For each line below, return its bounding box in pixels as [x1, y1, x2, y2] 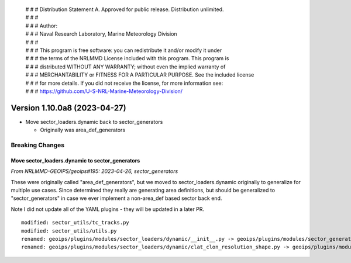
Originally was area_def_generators [40, 126, 126, 134]
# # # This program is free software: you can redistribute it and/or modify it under [25, 47, 222, 54]
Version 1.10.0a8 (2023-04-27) [11, 103, 126, 113]
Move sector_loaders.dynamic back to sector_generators [25, 118, 163, 125]
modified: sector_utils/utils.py [21, 227, 117, 234]
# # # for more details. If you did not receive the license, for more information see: [25, 79, 223, 86]
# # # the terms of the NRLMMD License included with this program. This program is [25, 55, 229, 62]
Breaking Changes [11, 141, 65, 149]
